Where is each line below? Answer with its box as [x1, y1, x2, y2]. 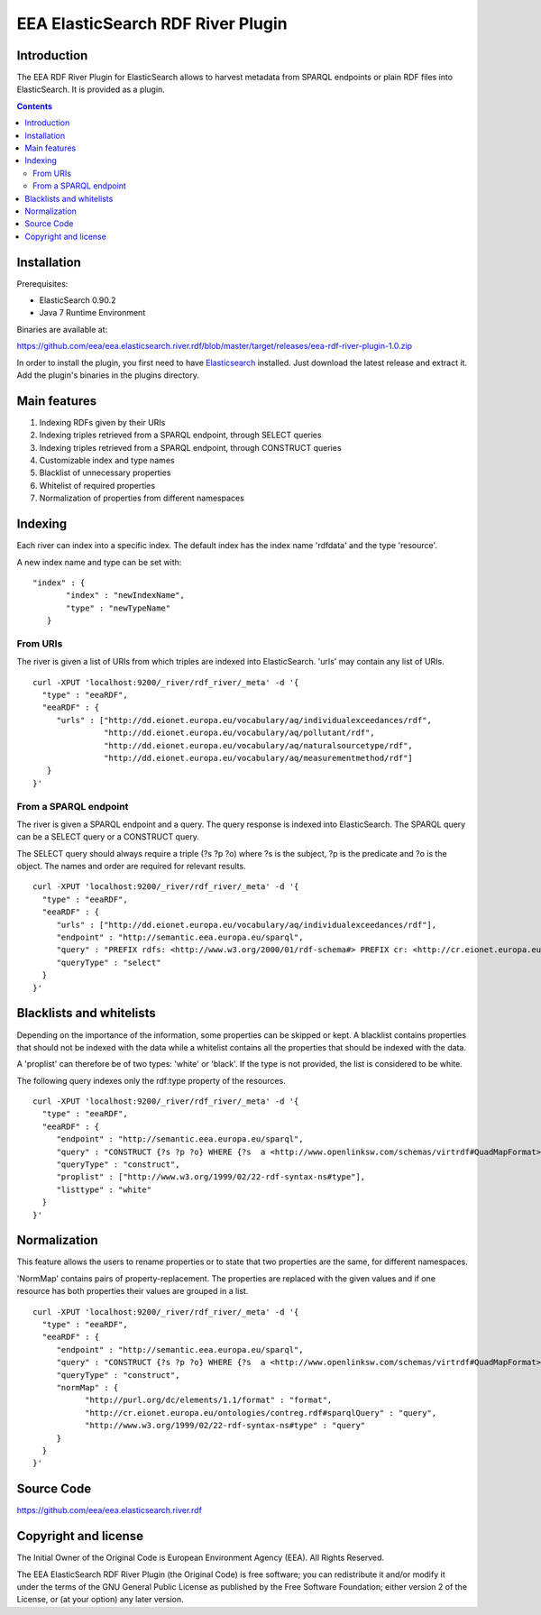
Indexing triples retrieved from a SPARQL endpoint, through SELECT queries [39, 429, 322, 441]
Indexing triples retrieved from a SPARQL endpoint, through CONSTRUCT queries [39, 442, 342, 453]
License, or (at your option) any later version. [16, 1594, 184, 1605]
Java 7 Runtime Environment [39, 307, 146, 318]
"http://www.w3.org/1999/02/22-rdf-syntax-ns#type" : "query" [84, 1420, 366, 1431]
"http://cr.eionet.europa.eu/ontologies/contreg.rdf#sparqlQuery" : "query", [84, 1408, 437, 1418]
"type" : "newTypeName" [66, 602, 171, 613]
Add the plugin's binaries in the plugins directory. [16, 370, 200, 381]
